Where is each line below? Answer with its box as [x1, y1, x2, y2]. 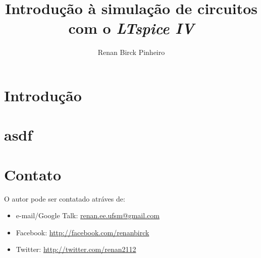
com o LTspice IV [68, 18, 194, 39]
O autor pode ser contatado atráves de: [4, 193, 125, 204]
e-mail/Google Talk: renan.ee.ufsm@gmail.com [16, 210, 160, 221]
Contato [4, 164, 62, 184]
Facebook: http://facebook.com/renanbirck [16, 227, 149, 237]
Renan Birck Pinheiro [97, 47, 165, 57]
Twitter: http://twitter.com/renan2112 [16, 244, 136, 254]
